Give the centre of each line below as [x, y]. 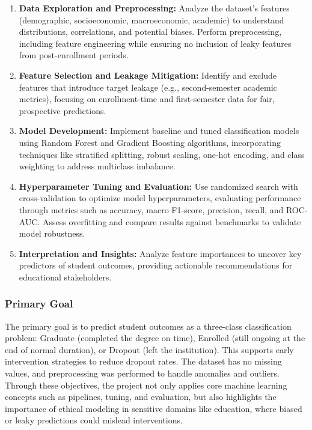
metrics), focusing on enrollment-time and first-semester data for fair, [147, 99]
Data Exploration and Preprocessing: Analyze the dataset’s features [154, 8]
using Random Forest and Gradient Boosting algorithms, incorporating [150, 142]
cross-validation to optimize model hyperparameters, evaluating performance [160, 198]
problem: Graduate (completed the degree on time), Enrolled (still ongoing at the [155, 338]
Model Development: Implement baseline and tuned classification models [159, 131]
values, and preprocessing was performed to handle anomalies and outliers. [142, 373]
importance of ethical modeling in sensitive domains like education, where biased [154, 408]
